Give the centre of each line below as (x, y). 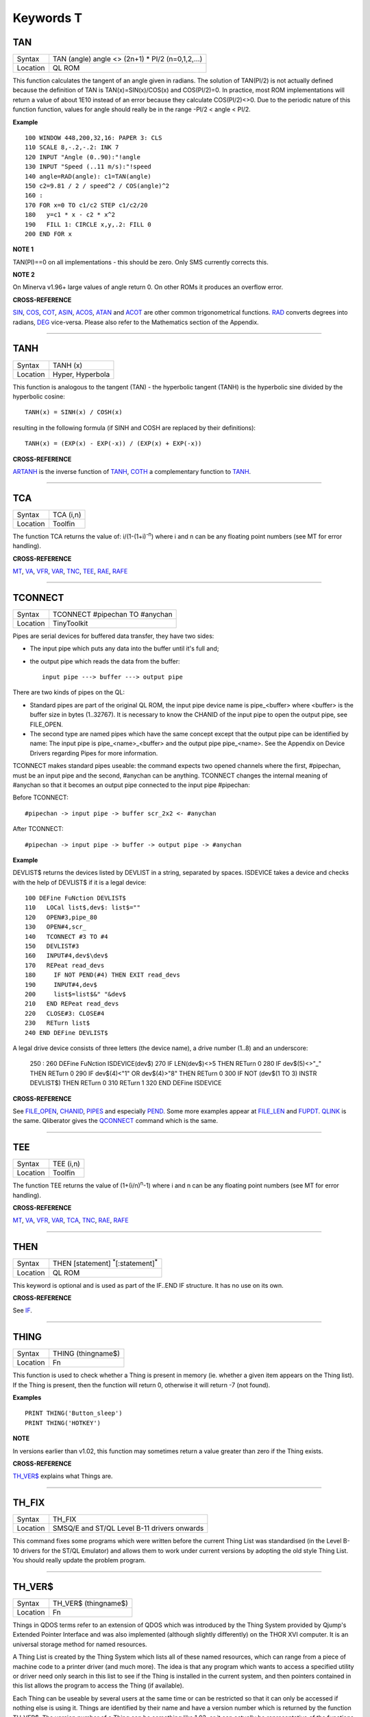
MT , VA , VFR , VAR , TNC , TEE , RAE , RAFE (70, 571)
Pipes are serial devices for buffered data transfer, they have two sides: (113, 636)
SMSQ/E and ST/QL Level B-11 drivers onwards (128, 1528)
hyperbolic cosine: (39, 396)
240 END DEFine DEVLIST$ (66, 1033)
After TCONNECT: (38, 829)
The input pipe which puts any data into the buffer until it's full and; (124, 648)
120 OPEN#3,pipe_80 (61, 917)
